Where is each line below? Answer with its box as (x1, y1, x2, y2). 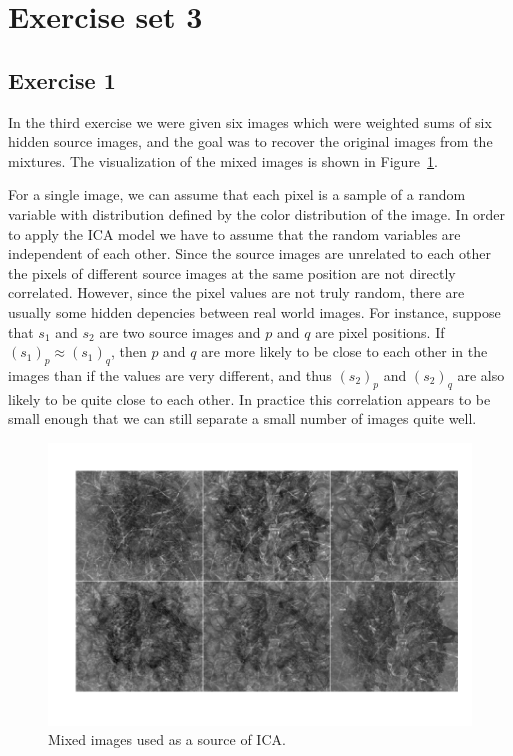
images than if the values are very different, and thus (8, 364, 332, 385)
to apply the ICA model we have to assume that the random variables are (8, 223, 461, 244)
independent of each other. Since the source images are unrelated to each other (8, 243, 491, 264)
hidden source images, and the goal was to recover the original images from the (8, 131, 493, 152)
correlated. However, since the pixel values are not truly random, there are (8, 282, 465, 303)
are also (457, 364, 505, 385)
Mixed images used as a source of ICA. (48, 729, 286, 750)
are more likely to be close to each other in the (201, 341, 488, 362)
